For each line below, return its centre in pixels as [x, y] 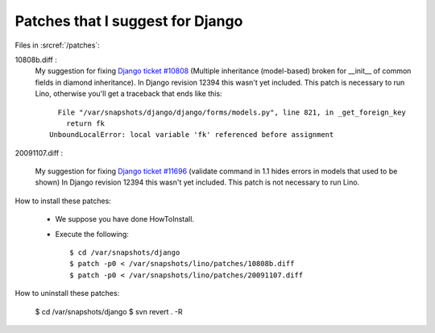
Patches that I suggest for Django [129, 21]
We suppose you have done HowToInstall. [125, 219]
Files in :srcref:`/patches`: [57, 45]
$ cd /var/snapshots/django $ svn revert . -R [109, 311]
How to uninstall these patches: [67, 293]
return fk [85, 123]
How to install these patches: [63, 201]
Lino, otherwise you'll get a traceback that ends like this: [128, 94]
